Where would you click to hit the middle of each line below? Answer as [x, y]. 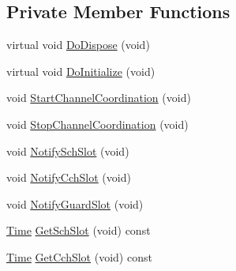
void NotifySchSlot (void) [68, 151]
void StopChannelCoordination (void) [97, 124]
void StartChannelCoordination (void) [99, 98]
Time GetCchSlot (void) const [79, 256]
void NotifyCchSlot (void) [69, 177]
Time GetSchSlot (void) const [79, 230]
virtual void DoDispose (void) [78, 45]
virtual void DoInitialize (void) [81, 71]
